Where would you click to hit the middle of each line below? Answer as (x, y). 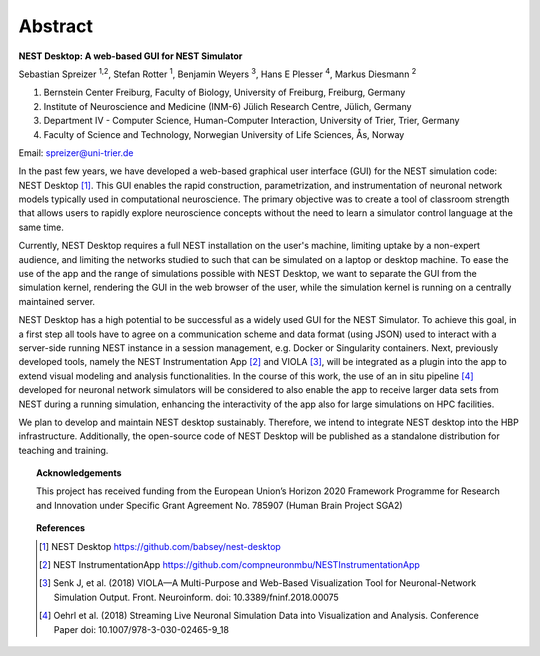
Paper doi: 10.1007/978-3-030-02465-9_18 (141, 629)
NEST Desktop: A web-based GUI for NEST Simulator (130, 56)
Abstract (56, 26)
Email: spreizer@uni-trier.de (76, 152)
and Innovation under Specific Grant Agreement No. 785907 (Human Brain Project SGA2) (220, 505)
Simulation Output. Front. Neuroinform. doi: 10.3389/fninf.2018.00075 (196, 597)
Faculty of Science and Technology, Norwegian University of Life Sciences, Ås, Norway (224, 134)
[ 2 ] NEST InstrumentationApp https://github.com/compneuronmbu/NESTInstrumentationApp (229, 565)
